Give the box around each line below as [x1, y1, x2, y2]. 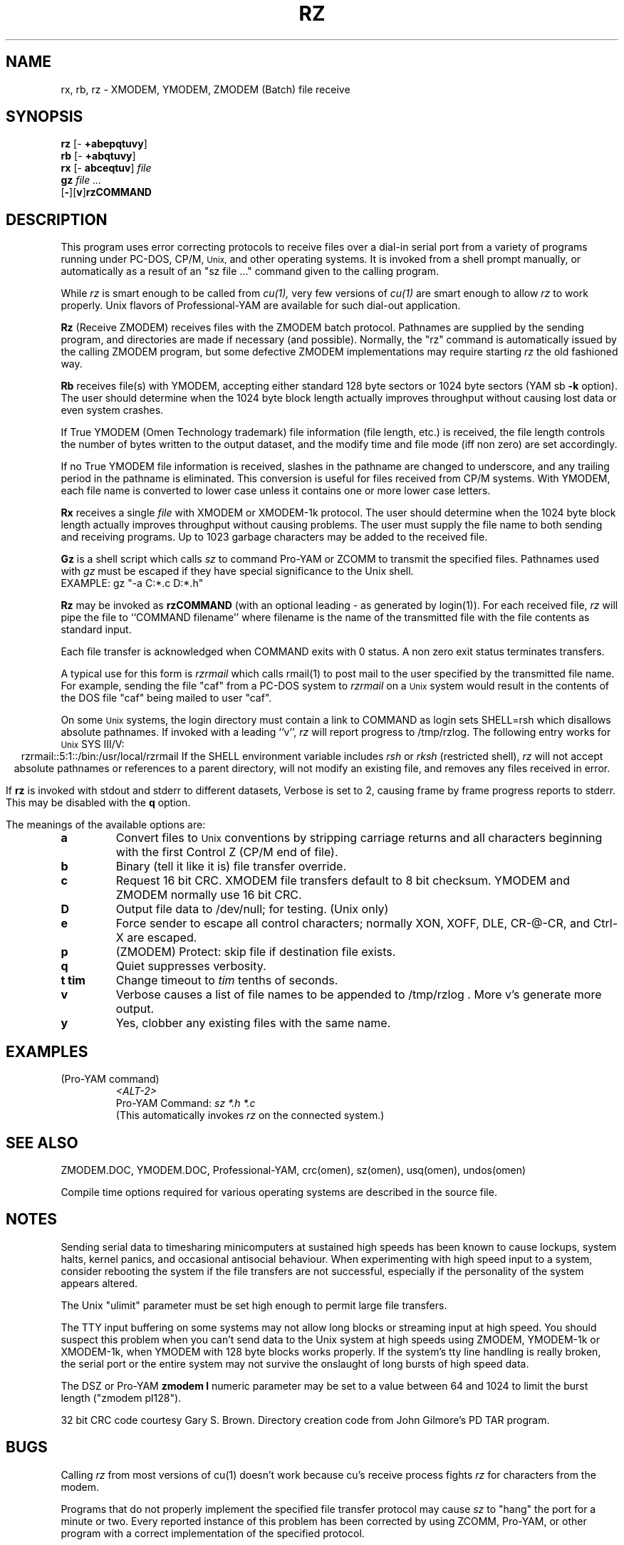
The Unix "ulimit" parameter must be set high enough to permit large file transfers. [61, 1299, 447, 1311]
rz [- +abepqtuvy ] [61, 137, 147, 150]
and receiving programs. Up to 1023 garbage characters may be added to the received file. [61, 531, 488, 543]
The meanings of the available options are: [6, 818, 206, 831]
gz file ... [61, 174, 102, 187]
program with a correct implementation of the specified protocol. [61, 1526, 365, 1539]
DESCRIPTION [6, 210, 108, 229]
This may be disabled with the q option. [6, 796, 191, 809]
